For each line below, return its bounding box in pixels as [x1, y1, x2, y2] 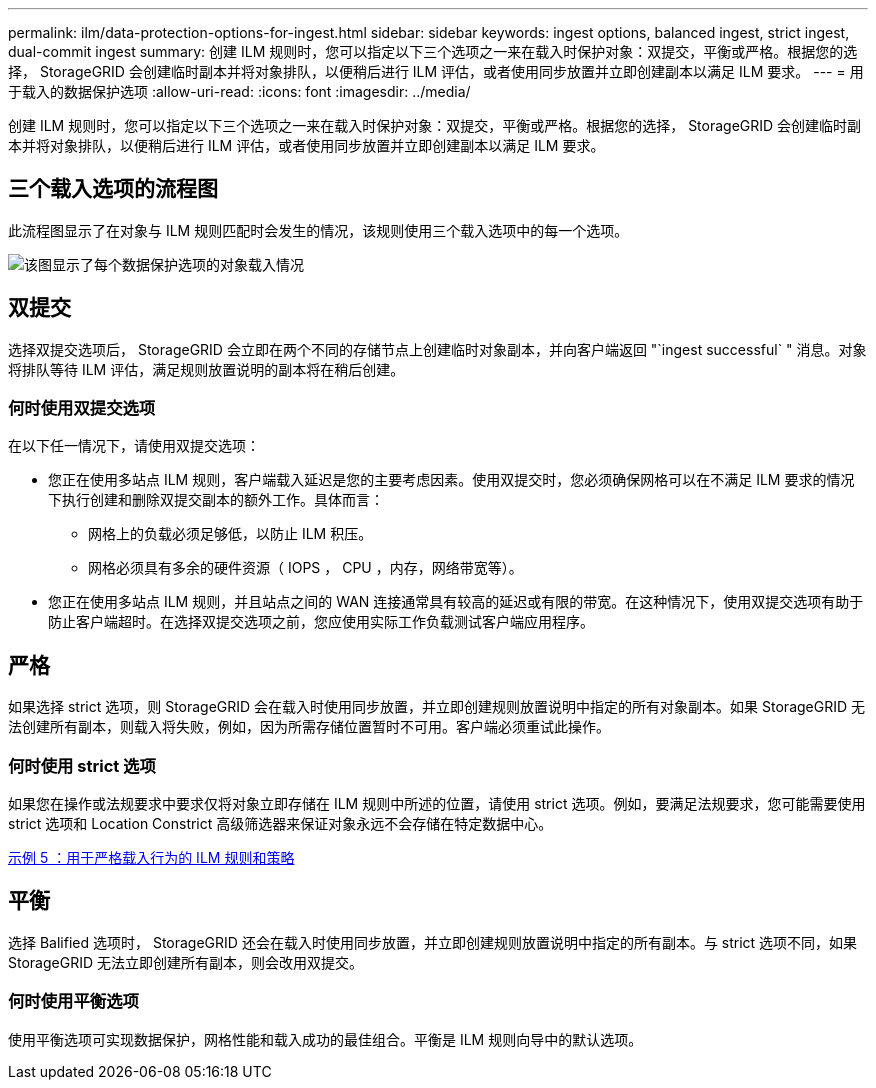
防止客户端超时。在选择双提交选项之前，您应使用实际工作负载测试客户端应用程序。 [48, 613, 594, 631]
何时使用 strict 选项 [8, 755, 156, 776]
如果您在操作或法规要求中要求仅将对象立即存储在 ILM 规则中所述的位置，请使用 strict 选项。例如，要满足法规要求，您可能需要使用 [8, 795, 866, 813]
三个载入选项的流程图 [8, 176, 218, 202]
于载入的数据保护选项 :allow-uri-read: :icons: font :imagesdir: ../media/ [8, 83, 471, 100]
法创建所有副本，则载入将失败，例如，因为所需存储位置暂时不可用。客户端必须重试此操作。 [8, 718, 610, 736]
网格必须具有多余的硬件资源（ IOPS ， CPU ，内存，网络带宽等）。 [88, 559, 523, 577]
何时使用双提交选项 [8, 398, 156, 419]
